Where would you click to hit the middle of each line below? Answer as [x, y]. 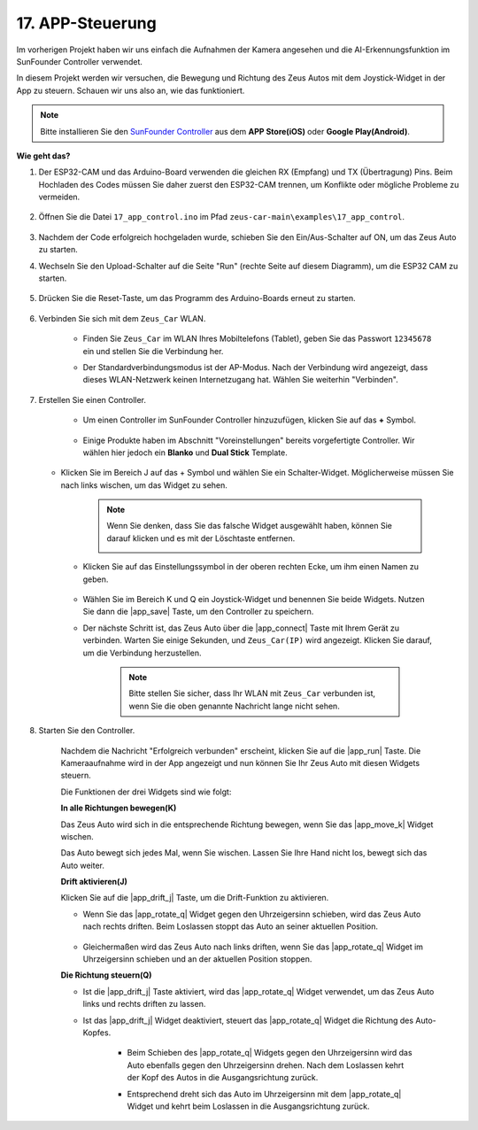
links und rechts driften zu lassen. [144, 1004]
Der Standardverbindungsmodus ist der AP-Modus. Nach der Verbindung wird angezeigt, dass [255, 367]
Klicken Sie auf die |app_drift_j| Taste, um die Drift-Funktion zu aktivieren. [195, 898]
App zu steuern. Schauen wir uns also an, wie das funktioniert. [131, 90]
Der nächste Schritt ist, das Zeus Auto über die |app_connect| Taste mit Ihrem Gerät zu [241, 628]
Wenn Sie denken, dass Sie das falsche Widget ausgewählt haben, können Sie [250, 526]
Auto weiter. [83, 865]
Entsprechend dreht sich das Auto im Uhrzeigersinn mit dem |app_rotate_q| [264, 1094]
